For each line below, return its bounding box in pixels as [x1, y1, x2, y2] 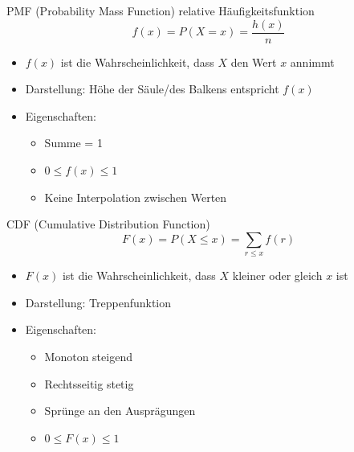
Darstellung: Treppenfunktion [25, 294, 172, 310]
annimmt [290, 53, 335, 70]
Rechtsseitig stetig [44, 375, 134, 392]
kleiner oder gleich [232, 267, 323, 284]
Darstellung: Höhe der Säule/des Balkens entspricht [25, 80, 279, 97]
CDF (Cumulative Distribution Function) [6, 216, 210, 232]
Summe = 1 [44, 134, 103, 151]
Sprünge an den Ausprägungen [44, 402, 196, 419]
